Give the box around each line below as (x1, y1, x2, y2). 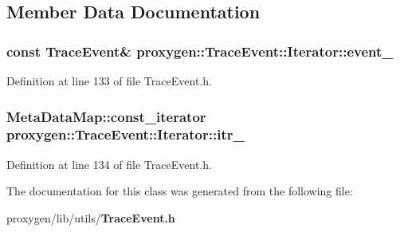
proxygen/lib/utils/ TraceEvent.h (6, 209, 175, 226)
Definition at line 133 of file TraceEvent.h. (6, 73, 212, 88)
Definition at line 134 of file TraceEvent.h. (6, 155, 212, 172)
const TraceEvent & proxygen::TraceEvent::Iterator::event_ (6, 41, 394, 61)
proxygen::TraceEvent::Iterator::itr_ (6, 124, 245, 144)
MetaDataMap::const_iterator (6, 106, 206, 126)
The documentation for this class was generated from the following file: (6, 183, 353, 199)
